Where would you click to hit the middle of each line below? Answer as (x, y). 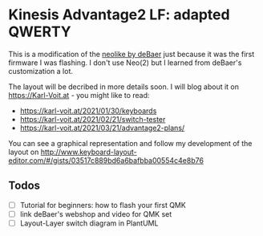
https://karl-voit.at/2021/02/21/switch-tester (93, 119)
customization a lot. (41, 71)
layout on (24, 152)
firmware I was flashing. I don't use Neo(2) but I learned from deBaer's (125, 63)
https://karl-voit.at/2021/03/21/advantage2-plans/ (102, 128)
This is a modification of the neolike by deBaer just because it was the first (131, 54)
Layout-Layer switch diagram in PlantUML (89, 223)
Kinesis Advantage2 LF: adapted (119, 15)
